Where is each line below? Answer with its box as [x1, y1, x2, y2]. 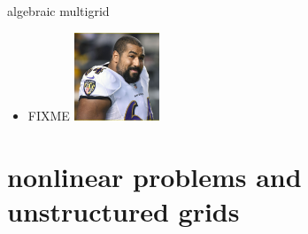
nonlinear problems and [7, 158, 302, 194]
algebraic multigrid [7, 2, 110, 19]
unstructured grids [7, 192, 240, 229]
